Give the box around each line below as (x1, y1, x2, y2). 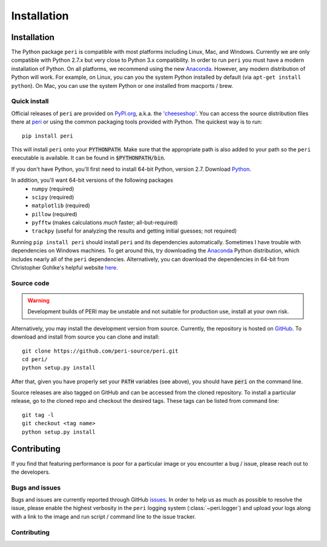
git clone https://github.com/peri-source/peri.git (22, 347, 179, 354)
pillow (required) (31, 210, 78, 217)
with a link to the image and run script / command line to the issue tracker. (11, 512, 196, 520)
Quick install (11, 97, 49, 105)
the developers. (11, 468, 51, 476)
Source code (11, 279, 50, 287)
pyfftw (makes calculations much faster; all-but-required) (31, 219, 178, 227)
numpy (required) (31, 185, 74, 192)
